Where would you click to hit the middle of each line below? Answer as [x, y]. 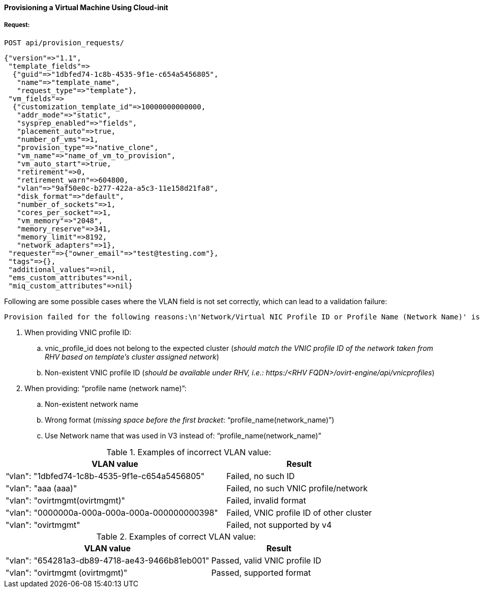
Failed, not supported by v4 [279, 525]
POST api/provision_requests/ [64, 42]
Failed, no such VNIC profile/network [297, 488]
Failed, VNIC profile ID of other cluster [299, 512]
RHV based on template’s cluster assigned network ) [132, 357]
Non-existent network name [92, 404]
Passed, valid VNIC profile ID [266, 560]
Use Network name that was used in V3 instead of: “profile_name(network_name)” [183, 435]
